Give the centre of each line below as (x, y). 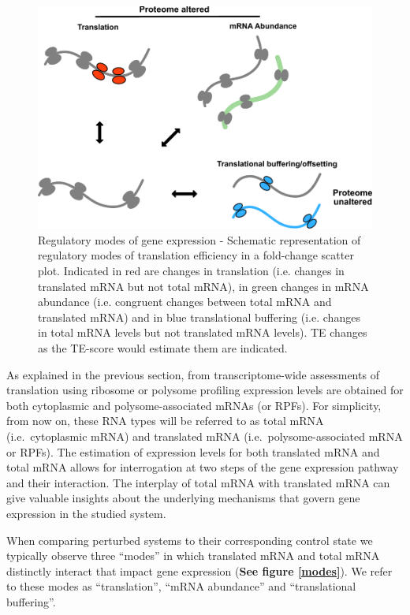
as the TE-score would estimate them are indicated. (163, 347)
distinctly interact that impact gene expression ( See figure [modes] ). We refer (199, 570)
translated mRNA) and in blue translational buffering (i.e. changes (199, 317)
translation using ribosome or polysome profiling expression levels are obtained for (205, 390)
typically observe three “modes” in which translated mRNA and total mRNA (193, 555)
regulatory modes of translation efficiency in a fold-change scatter (196, 255)
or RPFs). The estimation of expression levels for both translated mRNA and (193, 451)
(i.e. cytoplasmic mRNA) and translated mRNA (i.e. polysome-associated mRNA (205, 436)
